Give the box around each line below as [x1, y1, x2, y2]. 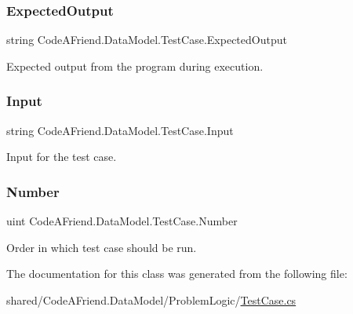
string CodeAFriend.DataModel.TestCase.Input [6, 122, 234, 138]
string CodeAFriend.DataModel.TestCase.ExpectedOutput [6, 31, 287, 48]
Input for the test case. [6, 148, 117, 165]
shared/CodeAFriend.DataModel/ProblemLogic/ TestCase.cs [6, 291, 297, 308]
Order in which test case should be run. [6, 239, 197, 255]
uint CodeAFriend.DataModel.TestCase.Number [6, 213, 238, 229]
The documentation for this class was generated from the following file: [6, 265, 348, 282]
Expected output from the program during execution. [6, 57, 264, 74]
